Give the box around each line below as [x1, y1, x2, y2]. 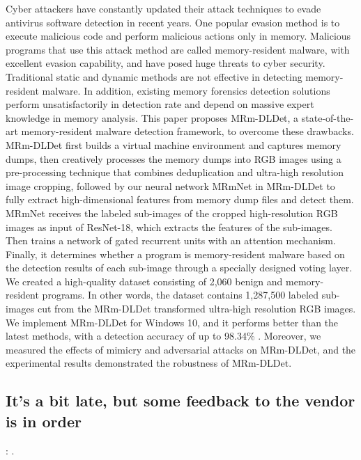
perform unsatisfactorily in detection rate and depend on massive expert [6, 97, 314, 111]
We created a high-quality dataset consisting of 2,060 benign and [6, 273, 283, 288]
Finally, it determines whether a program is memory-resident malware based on [6, 246, 345, 261]
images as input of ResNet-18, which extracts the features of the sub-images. [6, 219, 332, 234]
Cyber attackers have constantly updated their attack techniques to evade [6, 1, 321, 15]
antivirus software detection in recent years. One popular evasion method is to [6, 15, 340, 29]
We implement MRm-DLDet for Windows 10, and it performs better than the [6, 315, 339, 329]
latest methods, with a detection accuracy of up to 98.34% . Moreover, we [6, 328, 321, 343]
